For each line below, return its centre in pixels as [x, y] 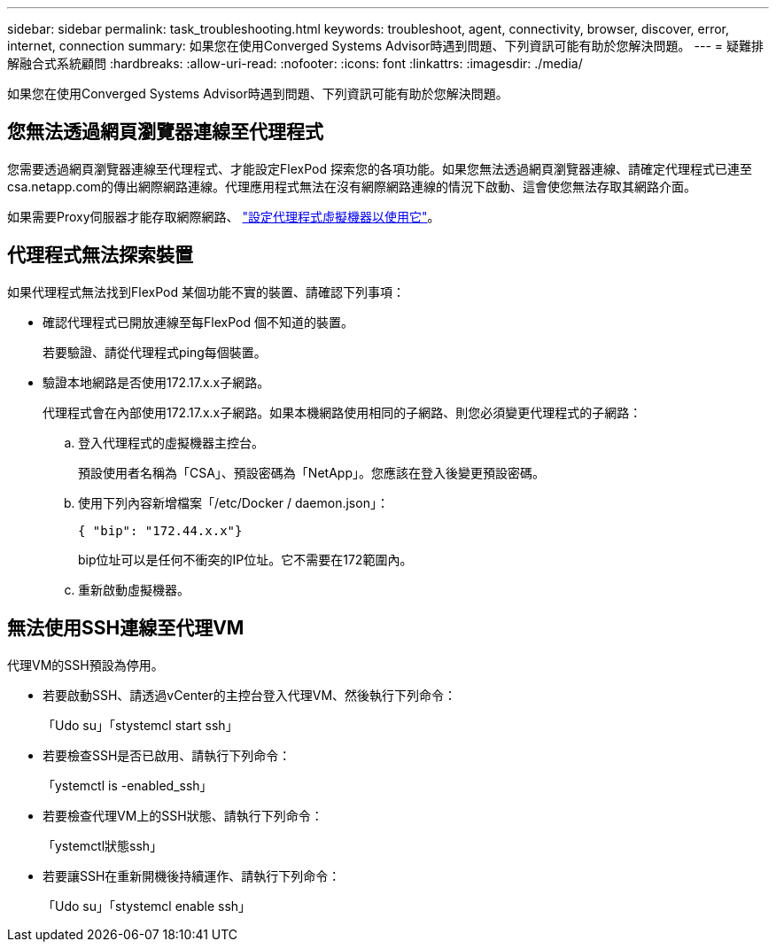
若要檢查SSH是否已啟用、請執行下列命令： [167, 755]
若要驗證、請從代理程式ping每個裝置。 [155, 352]
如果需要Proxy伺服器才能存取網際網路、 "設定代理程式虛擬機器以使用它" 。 [224, 216]
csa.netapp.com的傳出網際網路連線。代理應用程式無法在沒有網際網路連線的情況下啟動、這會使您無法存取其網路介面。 [352, 186]
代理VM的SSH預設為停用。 [85, 665]
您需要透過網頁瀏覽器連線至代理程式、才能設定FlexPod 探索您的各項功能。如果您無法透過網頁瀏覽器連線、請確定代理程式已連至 [380, 168]
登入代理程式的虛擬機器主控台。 [171, 442]
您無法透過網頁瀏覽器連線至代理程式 [165, 132]
